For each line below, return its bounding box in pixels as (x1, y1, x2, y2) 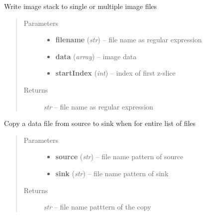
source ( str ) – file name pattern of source (55, 151, 184, 162)
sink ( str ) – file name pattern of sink (55, 168, 169, 178)
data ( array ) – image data (55, 51, 137, 61)
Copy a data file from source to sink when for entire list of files (4, 118, 196, 128)
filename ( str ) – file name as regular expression (55, 34, 202, 45)
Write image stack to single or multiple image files (4, 1, 157, 11)
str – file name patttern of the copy (43, 202, 151, 212)
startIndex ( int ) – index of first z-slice (55, 68, 176, 78)
